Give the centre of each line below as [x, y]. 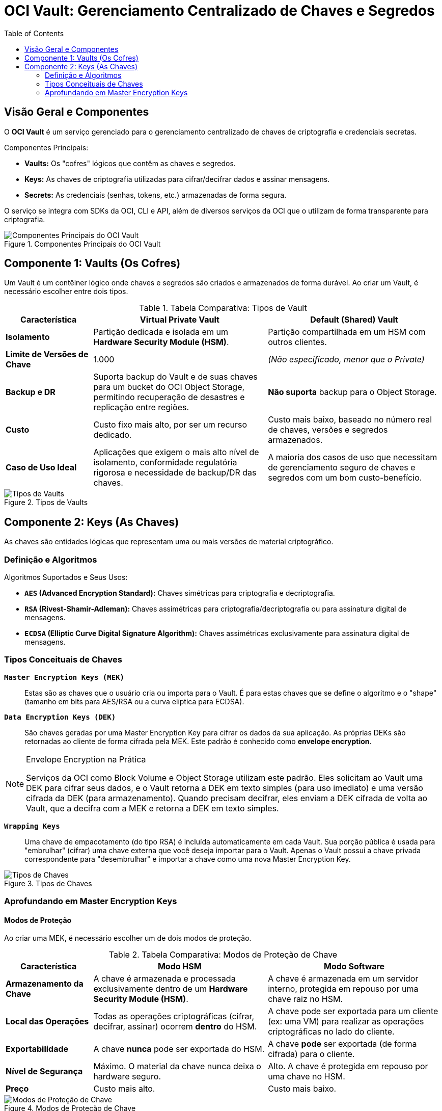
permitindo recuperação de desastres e [169, 397]
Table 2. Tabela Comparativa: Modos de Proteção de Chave [223, 955]
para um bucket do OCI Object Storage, [169, 387]
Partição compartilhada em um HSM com [347, 332]
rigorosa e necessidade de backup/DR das [175, 473]
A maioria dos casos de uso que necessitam [353, 457]
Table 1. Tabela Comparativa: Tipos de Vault [223, 308]
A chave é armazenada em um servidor [343, 979]
